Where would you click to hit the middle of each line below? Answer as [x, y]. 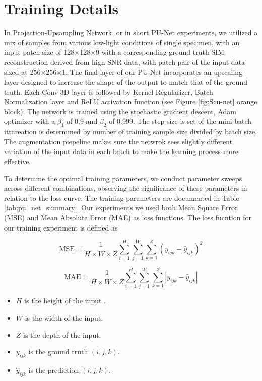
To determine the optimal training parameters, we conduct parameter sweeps [123, 178]
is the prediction [54, 370]
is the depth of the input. [62, 334]
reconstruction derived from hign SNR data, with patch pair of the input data [125, 62]
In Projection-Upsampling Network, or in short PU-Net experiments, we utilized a [131, 32]
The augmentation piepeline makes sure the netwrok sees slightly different [118, 141]
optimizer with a [30, 121]
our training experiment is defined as [61, 227]
